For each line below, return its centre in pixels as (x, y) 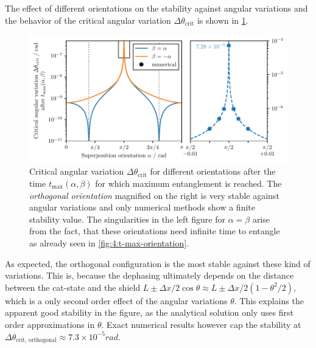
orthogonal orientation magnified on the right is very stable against (154, 195)
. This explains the (269, 300)
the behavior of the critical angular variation (88, 20)
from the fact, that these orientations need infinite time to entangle (155, 231)
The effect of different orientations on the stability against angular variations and (156, 8)
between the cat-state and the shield (73, 287)
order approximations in (50, 324)
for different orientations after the (213, 171)
